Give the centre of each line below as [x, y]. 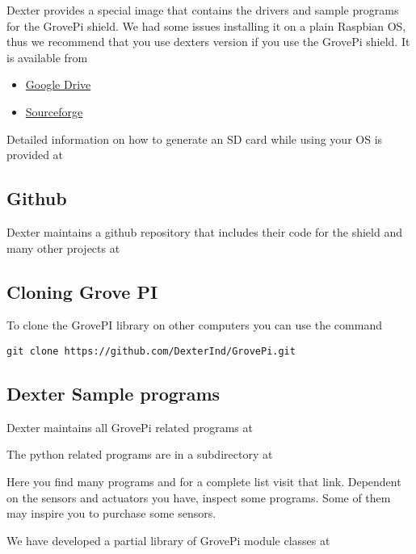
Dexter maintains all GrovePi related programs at [130, 427]
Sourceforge [54, 111]
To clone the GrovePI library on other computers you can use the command [194, 325]
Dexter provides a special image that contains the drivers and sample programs [203, 10]
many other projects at [63, 248]
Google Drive [58, 84]
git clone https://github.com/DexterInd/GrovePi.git [151, 351]
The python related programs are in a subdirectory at [140, 454]
